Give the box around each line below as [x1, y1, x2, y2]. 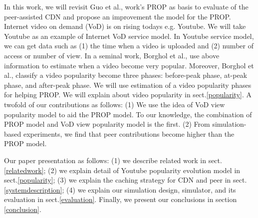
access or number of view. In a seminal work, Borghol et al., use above [4, 50, 220, 60]
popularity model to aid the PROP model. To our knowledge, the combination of [4, 109, 252, 119]
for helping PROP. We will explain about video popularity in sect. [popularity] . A [4, 89, 252, 100]
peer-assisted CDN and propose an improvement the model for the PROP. [4, 11, 231, 21]
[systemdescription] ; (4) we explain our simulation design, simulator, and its [4, 184, 236, 195]
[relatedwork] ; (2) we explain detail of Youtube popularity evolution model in [4, 165, 241, 175]
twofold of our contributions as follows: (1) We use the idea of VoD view [4, 99, 225, 109]
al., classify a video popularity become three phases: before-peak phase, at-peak [4, 70, 248, 80]
